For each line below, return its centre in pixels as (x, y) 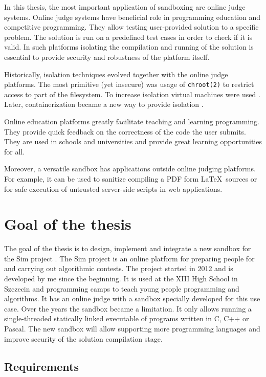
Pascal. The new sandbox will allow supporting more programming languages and (132, 329)
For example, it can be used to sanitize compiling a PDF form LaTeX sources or (131, 178)
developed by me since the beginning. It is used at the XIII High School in (121, 279)
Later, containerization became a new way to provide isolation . (104, 104)
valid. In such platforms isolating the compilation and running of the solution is (129, 47)
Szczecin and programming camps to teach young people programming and (122, 288)
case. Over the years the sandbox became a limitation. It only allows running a (128, 308)
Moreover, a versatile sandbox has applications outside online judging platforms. (130, 169)
